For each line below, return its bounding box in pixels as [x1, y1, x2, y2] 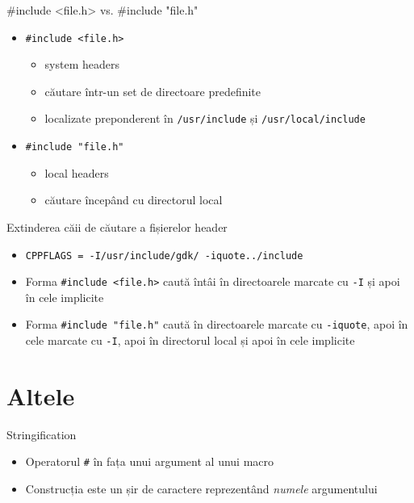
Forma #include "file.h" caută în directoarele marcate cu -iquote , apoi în [25, 316, 408, 333]
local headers [44, 164, 109, 181]
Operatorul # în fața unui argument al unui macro [25, 453, 274, 470]
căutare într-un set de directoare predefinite [44, 82, 261, 99]
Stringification [6, 425, 77, 442]
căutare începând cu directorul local [44, 191, 223, 208]
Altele [6, 379, 75, 412]
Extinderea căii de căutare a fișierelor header [6, 218, 228, 235]
